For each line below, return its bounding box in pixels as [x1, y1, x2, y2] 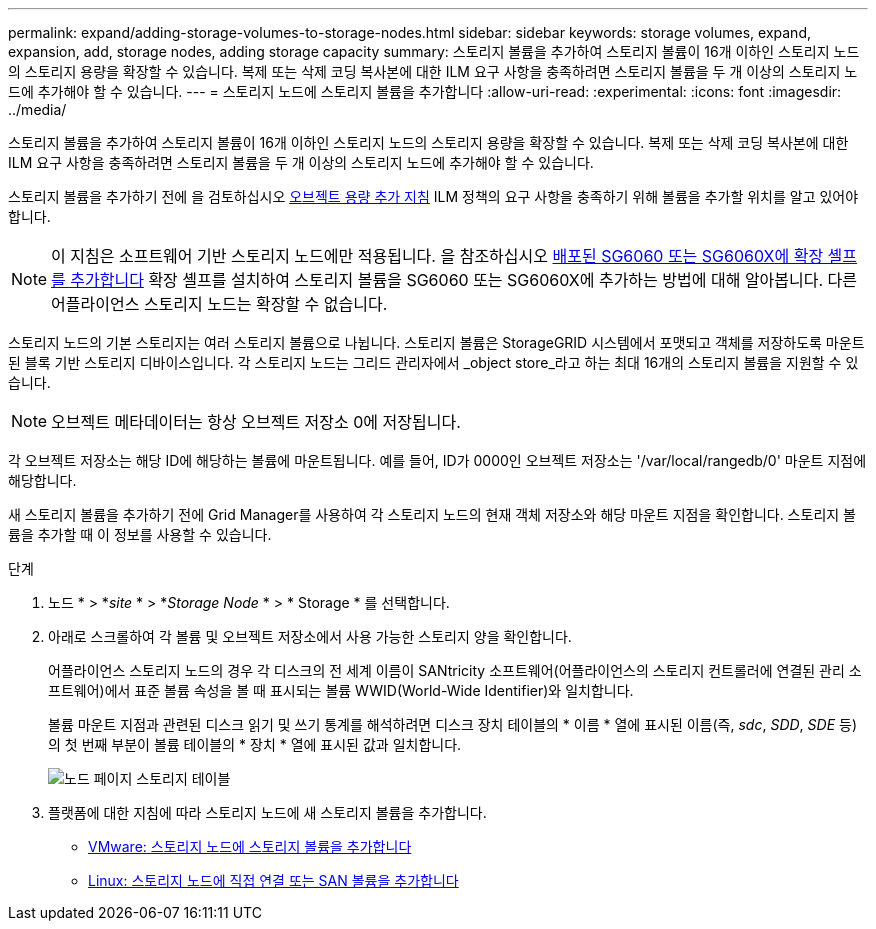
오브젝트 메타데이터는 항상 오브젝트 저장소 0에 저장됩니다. [51, 412, 461, 432]
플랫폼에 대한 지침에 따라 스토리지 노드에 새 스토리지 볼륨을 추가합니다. [48, 804, 487, 821]
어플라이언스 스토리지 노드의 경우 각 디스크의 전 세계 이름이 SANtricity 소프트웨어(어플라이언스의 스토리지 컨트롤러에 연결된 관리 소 [48, 662, 862, 679]
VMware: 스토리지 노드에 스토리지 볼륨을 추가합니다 [88, 838, 412, 855]
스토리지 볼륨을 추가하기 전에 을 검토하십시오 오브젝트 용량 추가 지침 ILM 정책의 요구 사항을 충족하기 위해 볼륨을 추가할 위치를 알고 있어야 [8, 188, 859, 205]
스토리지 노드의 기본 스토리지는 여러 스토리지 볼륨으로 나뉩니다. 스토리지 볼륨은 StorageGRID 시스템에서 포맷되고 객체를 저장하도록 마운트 [8, 334, 865, 351]
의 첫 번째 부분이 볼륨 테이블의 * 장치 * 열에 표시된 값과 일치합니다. [48, 736, 462, 753]
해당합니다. [8, 472, 77, 489]
